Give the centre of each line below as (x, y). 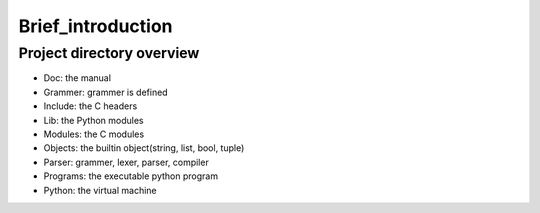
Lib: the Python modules (93, 120)
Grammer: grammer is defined (106, 92)
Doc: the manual (77, 78)
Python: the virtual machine (100, 190)
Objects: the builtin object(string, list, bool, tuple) (144, 148)
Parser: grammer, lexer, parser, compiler (126, 162)
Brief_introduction (95, 26)
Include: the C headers (90, 106)
